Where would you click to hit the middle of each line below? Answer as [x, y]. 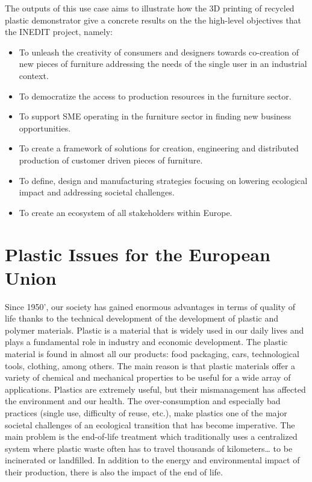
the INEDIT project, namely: [59, 32]
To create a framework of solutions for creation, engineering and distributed [159, 148]
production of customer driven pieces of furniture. [111, 160]
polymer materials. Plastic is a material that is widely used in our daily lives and [154, 330]
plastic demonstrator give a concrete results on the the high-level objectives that [153, 20]
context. [34, 75]
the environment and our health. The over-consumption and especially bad [143, 401]
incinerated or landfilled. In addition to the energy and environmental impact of [152, 460]
